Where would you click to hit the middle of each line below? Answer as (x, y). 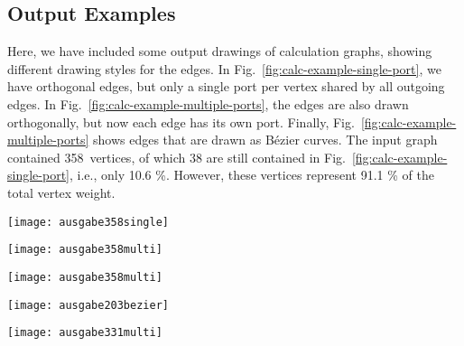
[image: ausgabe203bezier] (88, 305)
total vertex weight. (61, 192)
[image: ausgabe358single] (88, 222)
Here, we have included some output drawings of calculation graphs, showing (220, 51)
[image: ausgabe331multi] (85, 333)
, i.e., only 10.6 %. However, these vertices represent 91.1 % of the (251, 175)
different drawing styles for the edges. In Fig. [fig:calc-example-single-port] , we (224, 68)
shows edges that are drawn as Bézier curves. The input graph (265, 140)
